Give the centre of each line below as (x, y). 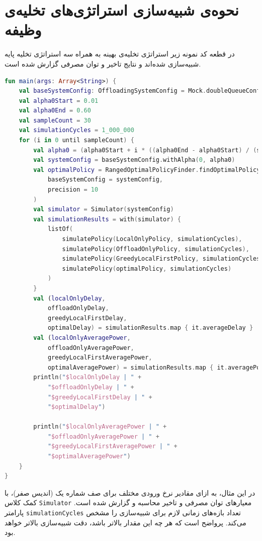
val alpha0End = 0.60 (55, 111)
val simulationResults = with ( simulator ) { (107, 219)
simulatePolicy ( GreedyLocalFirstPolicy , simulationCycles (161, 259)
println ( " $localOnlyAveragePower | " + (100, 427)
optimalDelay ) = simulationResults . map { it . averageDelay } (150, 328)
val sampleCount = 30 (55, 120)
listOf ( (60, 229)
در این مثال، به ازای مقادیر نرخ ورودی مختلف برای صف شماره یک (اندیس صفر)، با (130, 492)
